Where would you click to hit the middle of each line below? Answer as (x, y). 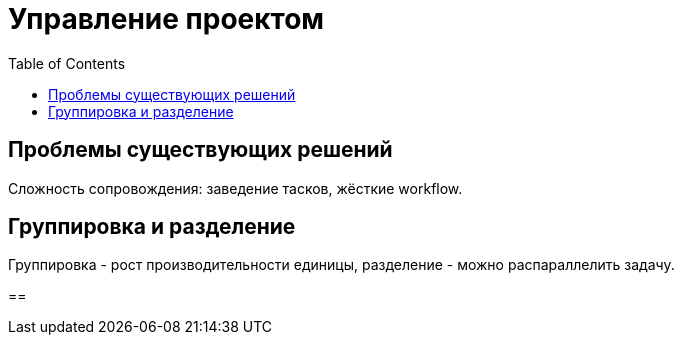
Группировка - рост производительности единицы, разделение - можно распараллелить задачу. (341, 265)
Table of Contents (67, 63)
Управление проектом (166, 19)
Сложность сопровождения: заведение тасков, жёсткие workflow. (235, 188)
